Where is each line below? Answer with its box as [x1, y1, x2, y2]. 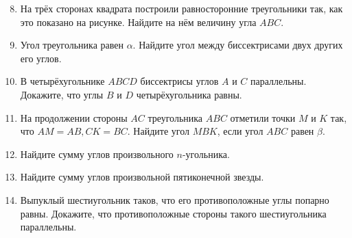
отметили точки [230, 110, 296, 124]
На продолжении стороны [20, 110, 128, 124]
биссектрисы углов [140, 74, 219, 88]
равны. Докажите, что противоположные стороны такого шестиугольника [20, 206, 327, 220]
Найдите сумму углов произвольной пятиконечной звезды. [20, 170, 264, 184]
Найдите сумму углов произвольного [20, 146, 174, 161]
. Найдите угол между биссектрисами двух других [132, 38, 343, 52]
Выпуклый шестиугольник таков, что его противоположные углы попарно [20, 192, 329, 207]
